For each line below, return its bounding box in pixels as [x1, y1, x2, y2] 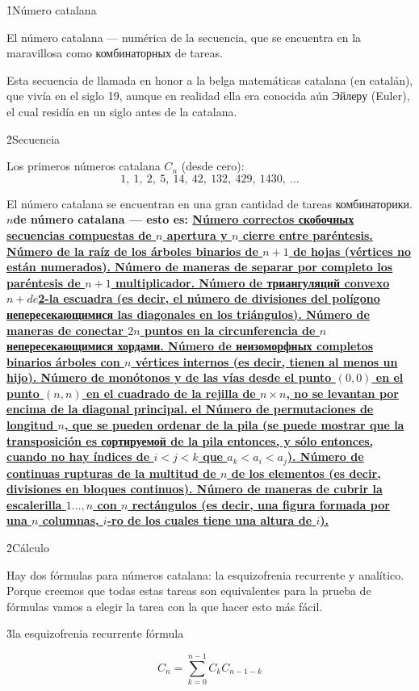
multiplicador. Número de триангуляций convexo [115, 274, 390, 291]
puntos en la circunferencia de [144, 321, 316, 338]
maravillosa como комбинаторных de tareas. [6, 44, 223, 61]
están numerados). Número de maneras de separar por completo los [6, 258, 393, 275]
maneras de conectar [6, 321, 124, 338]
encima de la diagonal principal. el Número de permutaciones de [6, 400, 374, 417]
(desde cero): [181, 157, 245, 174]
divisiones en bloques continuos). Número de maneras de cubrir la [6, 480, 383, 497]
